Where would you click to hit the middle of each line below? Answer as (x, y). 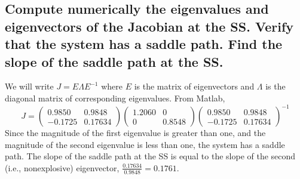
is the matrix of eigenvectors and (194, 86)
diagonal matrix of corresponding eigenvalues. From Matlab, (115, 98)
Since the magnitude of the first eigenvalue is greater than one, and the (135, 133)
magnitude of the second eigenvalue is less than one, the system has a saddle (145, 144)
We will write (29, 86)
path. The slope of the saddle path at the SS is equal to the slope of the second (150, 156)
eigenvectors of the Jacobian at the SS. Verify (149, 26)
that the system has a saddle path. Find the (144, 44)
